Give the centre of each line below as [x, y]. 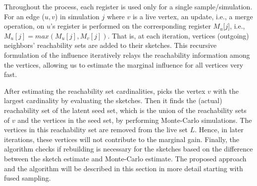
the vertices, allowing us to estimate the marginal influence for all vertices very [124, 64]
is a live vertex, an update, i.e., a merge [193, 16]
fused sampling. [27, 178]
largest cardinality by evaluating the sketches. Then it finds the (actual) [113, 100]
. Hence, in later [219, 130]
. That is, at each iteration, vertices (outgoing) [178, 35]
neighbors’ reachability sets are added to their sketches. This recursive [110, 45]
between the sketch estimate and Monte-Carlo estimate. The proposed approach [125, 158]
